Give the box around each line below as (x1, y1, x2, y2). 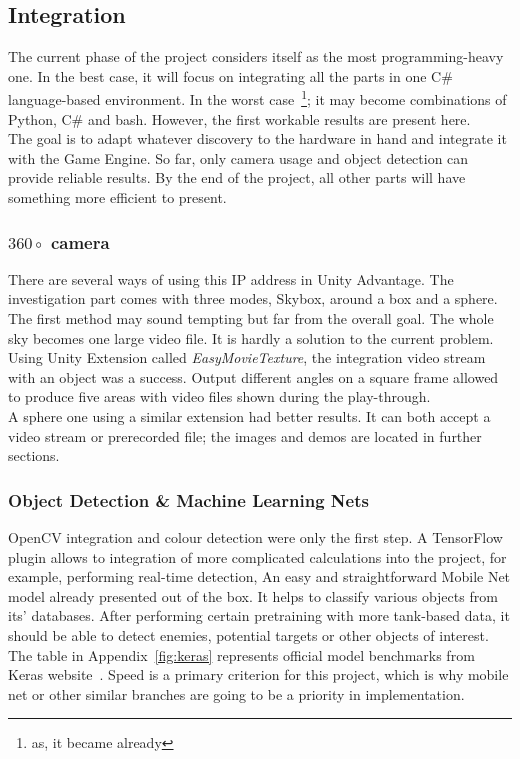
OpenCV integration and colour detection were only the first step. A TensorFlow (8, 526, 503, 547)
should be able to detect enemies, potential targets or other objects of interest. (8, 624, 489, 645)
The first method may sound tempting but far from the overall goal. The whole (8, 308, 494, 329)
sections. (8, 445, 60, 466)
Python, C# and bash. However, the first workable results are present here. (8, 108, 471, 129)
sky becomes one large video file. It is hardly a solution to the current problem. (8, 327, 494, 348)
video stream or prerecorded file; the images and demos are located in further (8, 425, 482, 446)
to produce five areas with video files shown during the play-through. (8, 386, 431, 407)
